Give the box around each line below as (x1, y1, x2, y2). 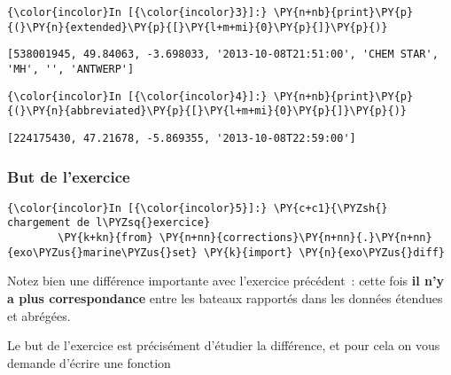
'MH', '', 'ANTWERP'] (7, 62, 135, 75)
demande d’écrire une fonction (7, 353, 171, 371)
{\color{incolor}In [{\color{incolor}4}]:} (7, 90, 268, 103)
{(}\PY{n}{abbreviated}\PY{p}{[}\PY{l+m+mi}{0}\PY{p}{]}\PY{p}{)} (7, 105, 408, 118)
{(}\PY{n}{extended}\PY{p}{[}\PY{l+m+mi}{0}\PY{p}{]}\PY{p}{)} (7, 20, 388, 34)
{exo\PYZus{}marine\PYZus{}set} (7, 246, 198, 259)
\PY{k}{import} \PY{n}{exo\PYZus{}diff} (203, 246, 445, 259)
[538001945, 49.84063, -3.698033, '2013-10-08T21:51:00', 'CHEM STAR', (7, 48, 439, 61)
